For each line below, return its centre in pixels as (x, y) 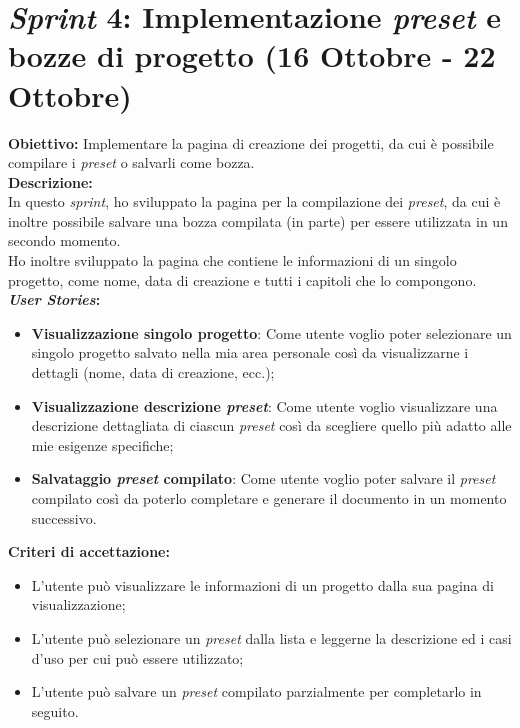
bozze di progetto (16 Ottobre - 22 (252, 55)
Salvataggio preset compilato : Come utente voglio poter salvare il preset (263, 478)
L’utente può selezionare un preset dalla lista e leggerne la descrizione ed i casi (271, 637)
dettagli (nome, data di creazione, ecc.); (153, 372)
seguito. (55, 710)
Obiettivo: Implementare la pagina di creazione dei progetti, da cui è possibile (251, 142)
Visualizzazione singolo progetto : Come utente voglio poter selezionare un (271, 332)
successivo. (64, 517)
